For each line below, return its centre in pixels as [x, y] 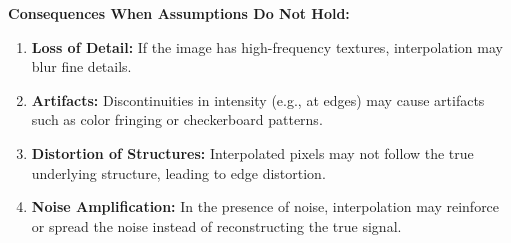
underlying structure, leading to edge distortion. [178, 172]
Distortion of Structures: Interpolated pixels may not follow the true [252, 152]
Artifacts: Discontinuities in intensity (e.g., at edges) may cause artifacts [258, 99]
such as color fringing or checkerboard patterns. [177, 119]
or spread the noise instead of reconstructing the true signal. [216, 225]
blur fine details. [81, 66]
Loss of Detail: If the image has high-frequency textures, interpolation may [267, 46]
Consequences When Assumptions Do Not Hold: [179, 13]
